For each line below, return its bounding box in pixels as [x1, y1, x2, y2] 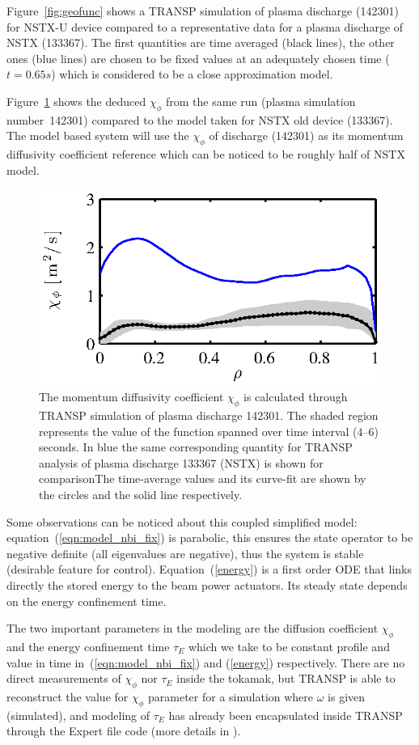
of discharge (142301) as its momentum [209, 127, 404, 144]
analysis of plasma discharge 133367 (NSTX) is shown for [39, 454, 324, 471]
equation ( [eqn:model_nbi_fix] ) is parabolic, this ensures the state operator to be [6, 529, 413, 546]
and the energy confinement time [6, 638, 170, 655]
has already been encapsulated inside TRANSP [168, 706, 403, 723]
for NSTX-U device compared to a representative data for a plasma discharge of [6, 18, 404, 35]
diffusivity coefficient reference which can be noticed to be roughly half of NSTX [6, 146, 405, 163]
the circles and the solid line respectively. [39, 486, 243, 503]
